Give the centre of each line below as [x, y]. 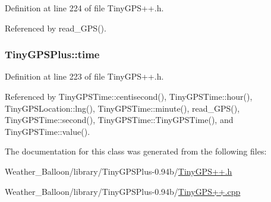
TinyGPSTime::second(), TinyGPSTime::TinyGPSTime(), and [119, 120]
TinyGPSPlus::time [52, 54]
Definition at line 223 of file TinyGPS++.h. [84, 76]
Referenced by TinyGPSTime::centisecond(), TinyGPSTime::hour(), [129, 96]
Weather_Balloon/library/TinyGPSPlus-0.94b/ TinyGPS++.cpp [123, 191]
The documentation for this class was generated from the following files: [136, 151]
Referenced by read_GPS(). [56, 28]
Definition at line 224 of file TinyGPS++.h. [84, 8]
